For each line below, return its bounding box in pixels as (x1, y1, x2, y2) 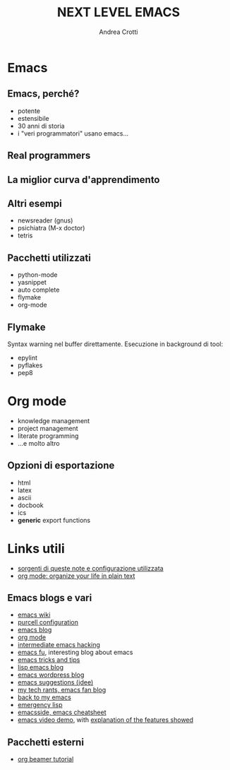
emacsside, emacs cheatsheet (17, 708, 107, 717)
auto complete (17, 285, 60, 294)
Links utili (7, 540, 65, 557)
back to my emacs (17, 693, 72, 701)
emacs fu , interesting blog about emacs (17, 648, 133, 657)
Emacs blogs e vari (7, 592, 92, 604)
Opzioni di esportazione (7, 460, 115, 472)
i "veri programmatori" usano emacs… (17, 129, 129, 138)
